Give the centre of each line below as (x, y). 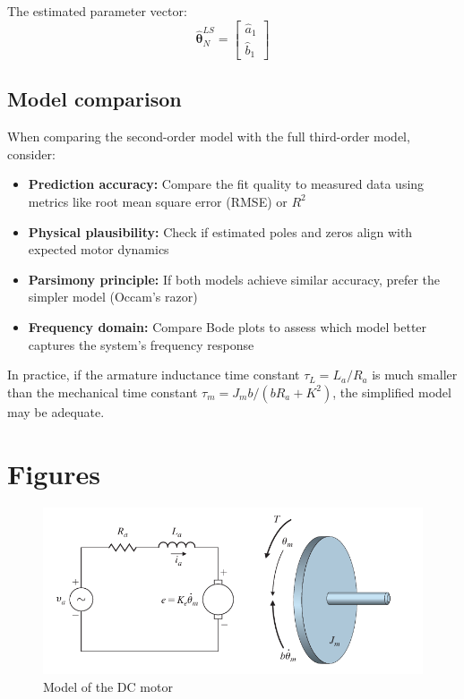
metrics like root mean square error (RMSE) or (158, 201)
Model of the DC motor (108, 686)
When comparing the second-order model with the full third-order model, (209, 136)
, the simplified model (392, 392)
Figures (54, 473)
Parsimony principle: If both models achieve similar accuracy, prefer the (234, 279)
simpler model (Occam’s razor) (113, 297)
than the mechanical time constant (103, 392)
